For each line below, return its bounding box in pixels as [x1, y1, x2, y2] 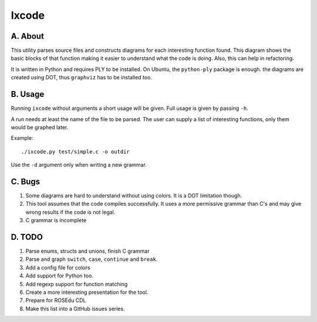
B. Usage [11, 89, 45, 99]
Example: [11, 135, 33, 142]
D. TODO [11, 232, 43, 242]
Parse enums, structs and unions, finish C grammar [25, 247, 150, 255]
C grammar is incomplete [25, 217, 87, 224]
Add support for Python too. [25, 272, 94, 279]
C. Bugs [11, 176, 41, 186]
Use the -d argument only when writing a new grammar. [11, 162, 147, 169]
